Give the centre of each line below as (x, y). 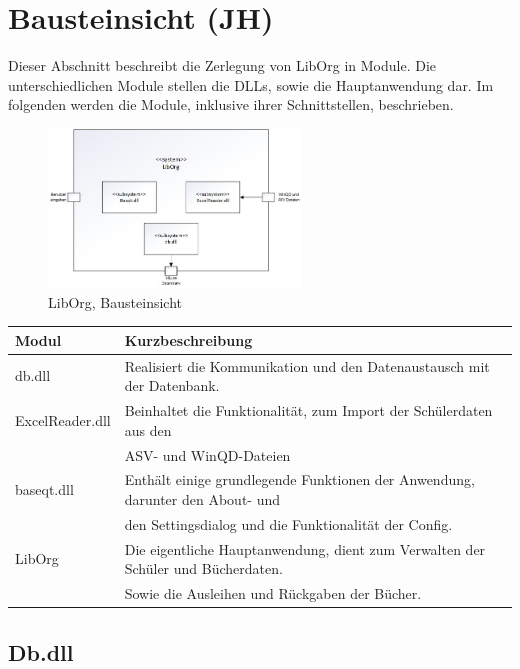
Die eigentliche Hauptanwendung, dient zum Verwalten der (305, 548)
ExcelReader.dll (63, 419)
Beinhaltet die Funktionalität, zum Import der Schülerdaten (308, 410)
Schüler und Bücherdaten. (203, 568)
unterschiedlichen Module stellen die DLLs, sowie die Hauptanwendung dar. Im (251, 84)
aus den (148, 429)
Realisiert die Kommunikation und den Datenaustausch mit (307, 365)
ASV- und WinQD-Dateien (207, 454)
